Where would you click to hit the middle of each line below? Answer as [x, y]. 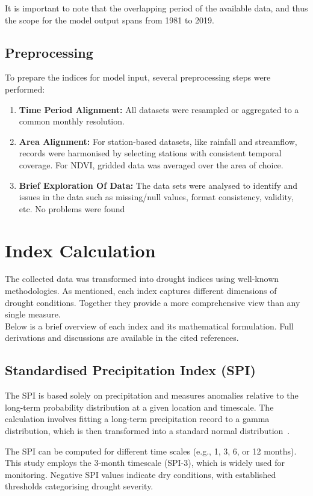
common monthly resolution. [72, 121]
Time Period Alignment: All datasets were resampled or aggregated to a [159, 109]
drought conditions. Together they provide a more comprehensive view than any [153, 302]
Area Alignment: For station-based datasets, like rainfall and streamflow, [158, 141]
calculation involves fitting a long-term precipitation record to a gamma [137, 419]
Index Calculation [80, 250]
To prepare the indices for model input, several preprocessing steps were [138, 77]
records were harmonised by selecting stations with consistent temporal [150, 153]
